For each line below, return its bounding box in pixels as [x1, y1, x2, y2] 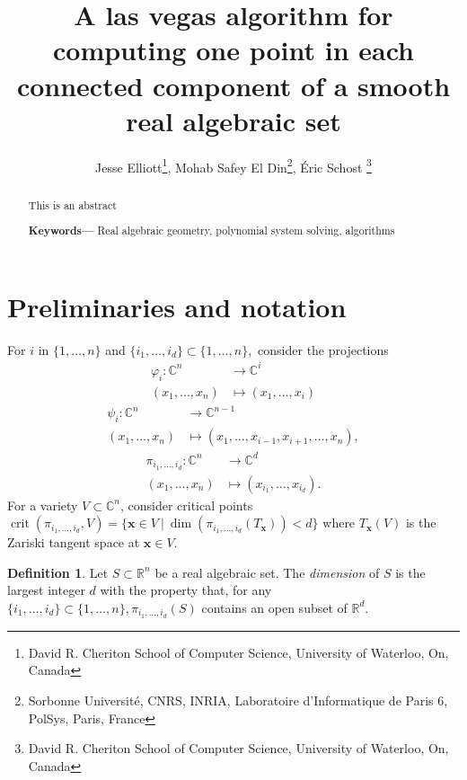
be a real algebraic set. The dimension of [154, 563, 380, 581]
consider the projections [258, 340, 389, 359]
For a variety [7, 495, 78, 514]
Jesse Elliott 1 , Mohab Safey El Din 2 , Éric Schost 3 [95, 155, 372, 176]
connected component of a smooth [16, 66, 451, 103]
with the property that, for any [100, 581, 272, 599]
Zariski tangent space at [7, 533, 140, 552]
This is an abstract [28, 197, 117, 212]
